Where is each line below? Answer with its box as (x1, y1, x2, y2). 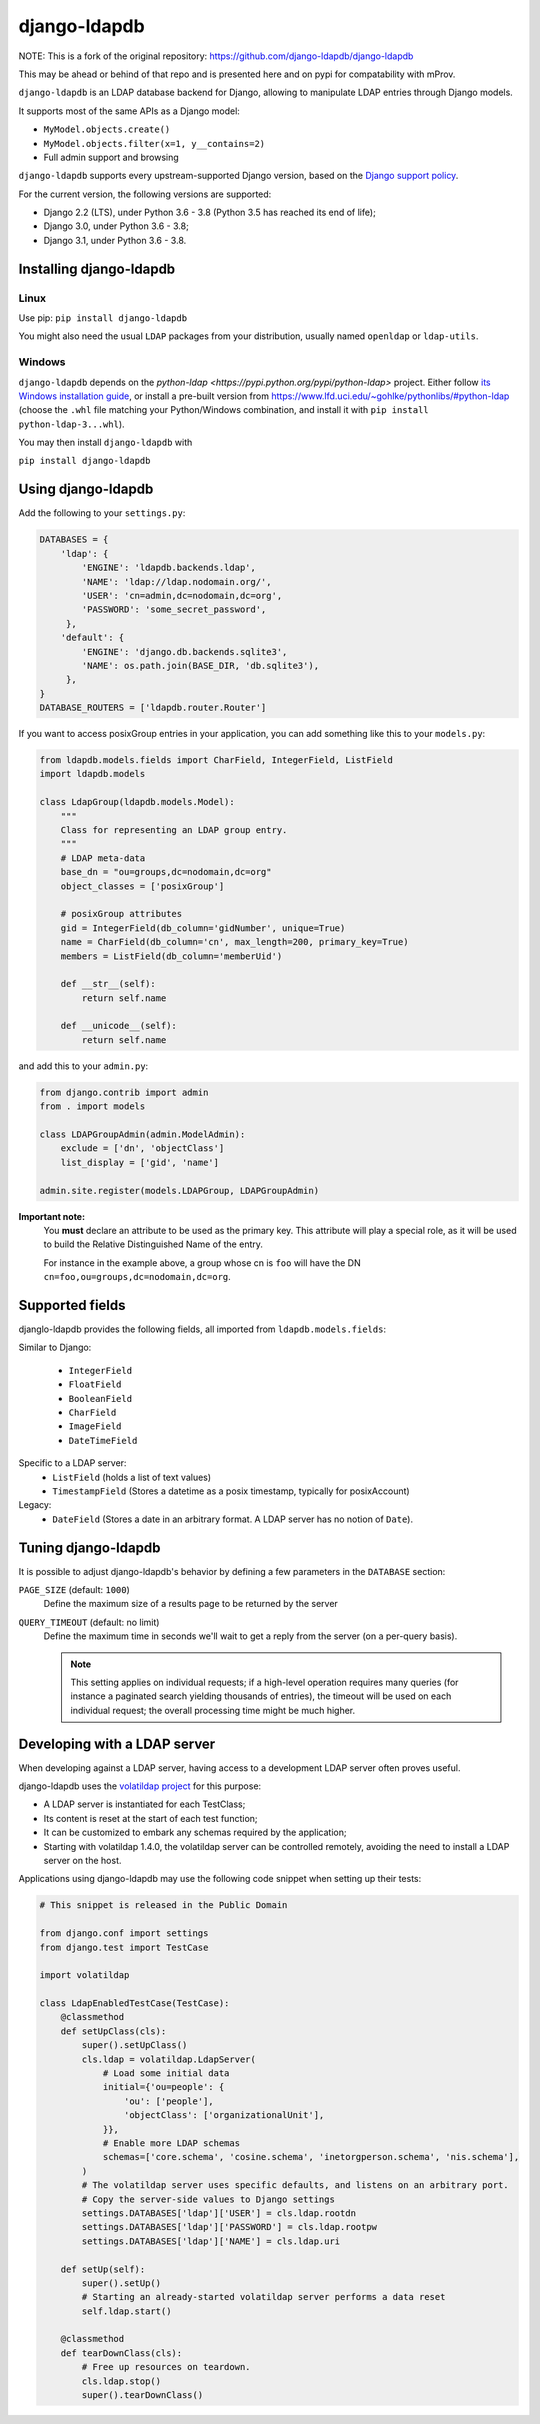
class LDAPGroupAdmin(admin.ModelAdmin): (39, 1128, 246, 1140)
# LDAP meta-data (60, 852, 146, 864)
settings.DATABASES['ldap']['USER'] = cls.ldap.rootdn (81, 2207, 357, 2219)
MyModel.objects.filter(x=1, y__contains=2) (43, 138, 266, 149)
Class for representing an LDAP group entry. (60, 824, 288, 835)
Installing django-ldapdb (18, 260, 176, 277)
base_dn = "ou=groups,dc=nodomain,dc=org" (60, 866, 272, 878)
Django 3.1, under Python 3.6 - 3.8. (43, 234, 187, 246)
